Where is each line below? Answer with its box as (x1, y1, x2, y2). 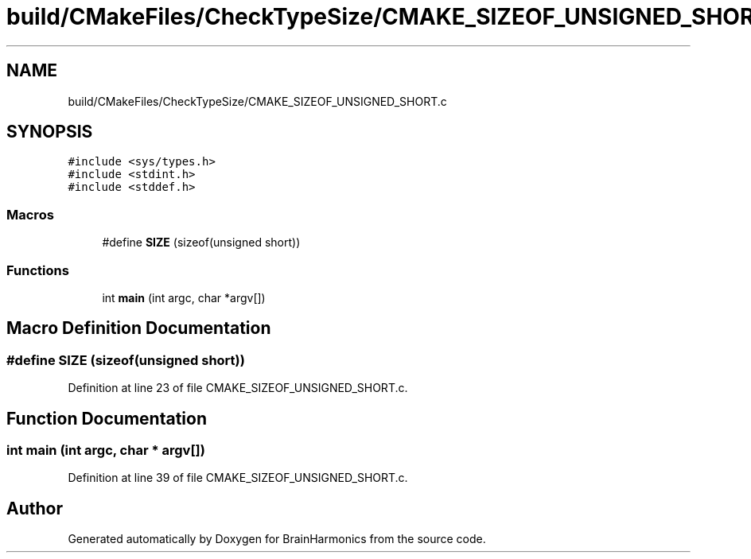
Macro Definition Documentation (6, 318, 271, 339)
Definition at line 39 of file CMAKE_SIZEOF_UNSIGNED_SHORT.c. (68, 471, 408, 485)
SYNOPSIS (6, 122, 93, 142)
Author (6, 498, 63, 518)
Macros (6, 206, 54, 223)
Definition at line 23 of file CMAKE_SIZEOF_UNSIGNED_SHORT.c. (68, 381, 408, 395)
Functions (6, 262, 69, 278)
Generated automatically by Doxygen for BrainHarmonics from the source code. (68, 532, 486, 546)
